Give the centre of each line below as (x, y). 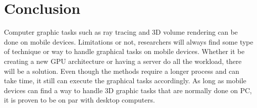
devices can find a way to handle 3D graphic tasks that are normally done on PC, (128, 90)
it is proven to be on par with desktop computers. (79, 100)
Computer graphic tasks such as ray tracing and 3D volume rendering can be (121, 32)
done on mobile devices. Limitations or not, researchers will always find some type (129, 41)
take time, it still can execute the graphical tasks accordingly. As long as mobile (125, 81)
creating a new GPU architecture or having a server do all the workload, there (123, 61)
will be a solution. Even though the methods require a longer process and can (122, 71)
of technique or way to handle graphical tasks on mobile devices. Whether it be (124, 51)
